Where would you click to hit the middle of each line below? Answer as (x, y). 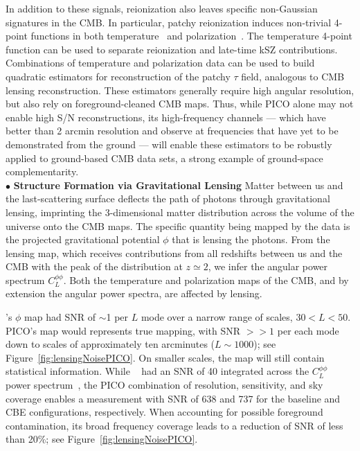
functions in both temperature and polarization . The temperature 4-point (191, 36)
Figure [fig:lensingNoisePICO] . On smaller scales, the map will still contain (165, 357)
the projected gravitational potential (83, 239)
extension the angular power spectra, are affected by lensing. (134, 293)
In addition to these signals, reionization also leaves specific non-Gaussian (162, 8)
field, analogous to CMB (293, 76)
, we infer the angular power (268, 266)
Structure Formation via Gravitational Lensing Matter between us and (178, 185)
